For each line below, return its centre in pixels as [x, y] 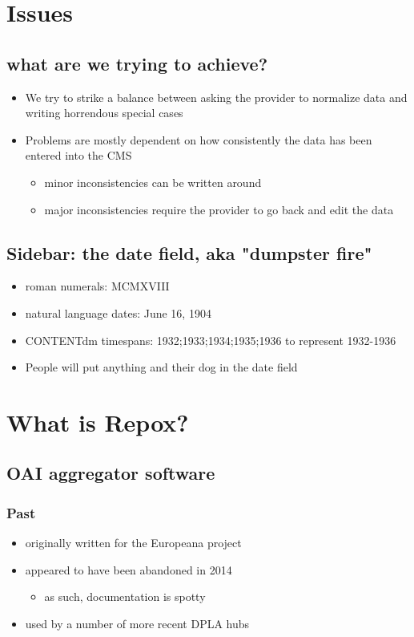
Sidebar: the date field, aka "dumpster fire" [189, 252]
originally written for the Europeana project [133, 543]
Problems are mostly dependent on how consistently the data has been [199, 139]
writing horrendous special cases [104, 113]
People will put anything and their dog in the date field [161, 367]
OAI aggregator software [111, 473]
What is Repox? [98, 422]
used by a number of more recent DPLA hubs [137, 623]
